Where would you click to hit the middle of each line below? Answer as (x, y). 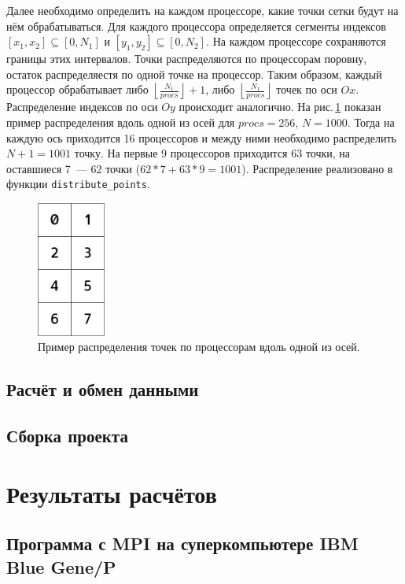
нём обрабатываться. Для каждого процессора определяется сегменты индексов (196, 26)
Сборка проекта (67, 436)
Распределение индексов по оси (82, 107)
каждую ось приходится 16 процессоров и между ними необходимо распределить (201, 137)
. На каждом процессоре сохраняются (296, 41)
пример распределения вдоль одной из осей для (121, 122)
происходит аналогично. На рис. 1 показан (280, 107)
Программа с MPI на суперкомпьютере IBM (182, 543)
